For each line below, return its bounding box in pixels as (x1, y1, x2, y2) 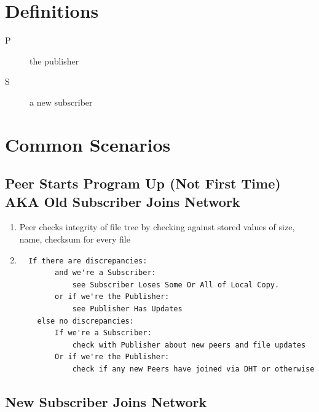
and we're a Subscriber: (55, 268, 156, 278)
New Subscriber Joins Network (5, 392, 207, 411)
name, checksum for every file (19, 233, 130, 246)
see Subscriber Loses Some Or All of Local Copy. (72, 280, 280, 289)
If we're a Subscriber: (55, 328, 152, 338)
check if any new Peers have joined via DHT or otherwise (72, 365, 315, 373)
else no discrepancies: (37, 316, 134, 325)
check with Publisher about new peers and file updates (72, 340, 306, 349)
